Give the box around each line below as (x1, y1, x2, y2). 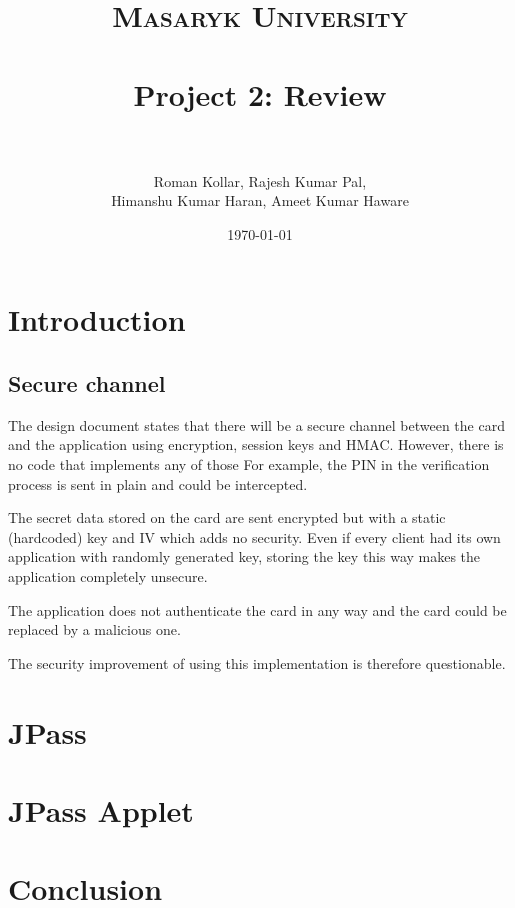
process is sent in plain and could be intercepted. (8, 473, 308, 494)
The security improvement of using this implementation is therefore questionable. (8, 652, 506, 673)
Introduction (8, 299, 186, 340)
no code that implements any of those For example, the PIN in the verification (8, 454, 490, 475)
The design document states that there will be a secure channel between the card (8, 414, 505, 435)
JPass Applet (8, 789, 194, 830)
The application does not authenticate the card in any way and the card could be (8, 599, 507, 620)
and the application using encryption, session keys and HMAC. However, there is (8, 434, 504, 455)
